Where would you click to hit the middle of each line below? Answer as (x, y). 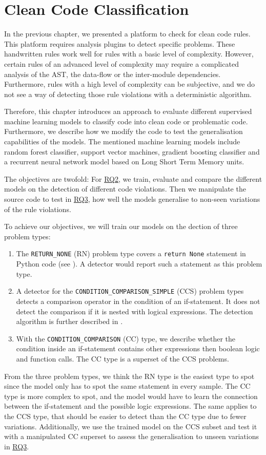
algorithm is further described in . (69, 321)
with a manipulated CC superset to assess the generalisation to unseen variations (131, 436)
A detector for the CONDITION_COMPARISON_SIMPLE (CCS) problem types (130, 291)
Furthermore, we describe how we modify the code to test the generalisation (124, 131)
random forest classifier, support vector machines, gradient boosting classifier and (132, 151)
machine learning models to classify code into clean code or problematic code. (126, 121)
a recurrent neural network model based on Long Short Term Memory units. (124, 162)
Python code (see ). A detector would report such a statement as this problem (139, 264)
